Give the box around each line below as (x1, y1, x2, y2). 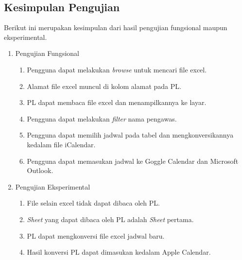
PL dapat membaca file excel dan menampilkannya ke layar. (27, 97, 207, 107)
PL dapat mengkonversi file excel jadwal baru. (27, 230, 165, 241)
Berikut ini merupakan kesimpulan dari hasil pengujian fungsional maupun (4, 22, 227, 33)
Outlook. (27, 165, 53, 175)
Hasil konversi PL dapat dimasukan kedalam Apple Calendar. (27, 247, 211, 257)
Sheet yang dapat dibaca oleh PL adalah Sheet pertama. (27, 214, 194, 224)
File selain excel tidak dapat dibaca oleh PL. (27, 198, 160, 208)
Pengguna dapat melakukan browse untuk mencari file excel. (27, 64, 207, 74)
